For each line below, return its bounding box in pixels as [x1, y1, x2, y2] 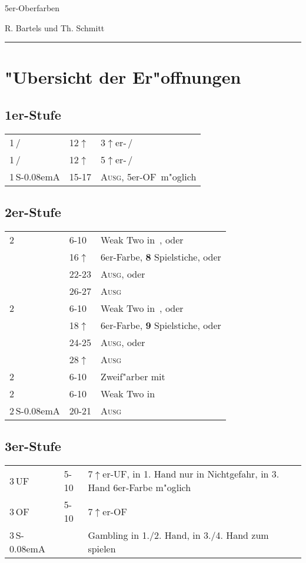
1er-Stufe [5, 105, 61, 123]
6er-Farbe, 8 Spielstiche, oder [101, 249, 221, 264]
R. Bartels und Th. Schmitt [5, 21, 105, 34]
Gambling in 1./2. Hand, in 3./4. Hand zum [88, 528, 269, 542]
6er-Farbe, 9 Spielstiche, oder [101, 318, 221, 332]
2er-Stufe [5, 203, 61, 221]
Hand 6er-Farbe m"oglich [88, 480, 191, 495]
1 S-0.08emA [9, 169, 60, 183]
